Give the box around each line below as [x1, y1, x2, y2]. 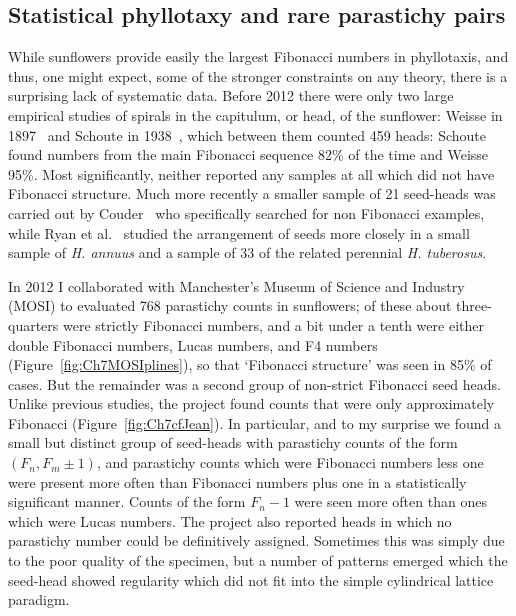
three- [456, 295, 492, 316]
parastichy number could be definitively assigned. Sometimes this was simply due [8, 530, 505, 551]
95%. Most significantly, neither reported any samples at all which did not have [8, 163, 495, 184]
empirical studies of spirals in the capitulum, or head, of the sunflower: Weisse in [8, 104, 503, 125]
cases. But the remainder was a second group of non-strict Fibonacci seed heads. [8, 373, 501, 394]
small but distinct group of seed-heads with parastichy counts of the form [8, 432, 458, 453]
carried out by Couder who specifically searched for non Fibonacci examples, [8, 202, 485, 223]
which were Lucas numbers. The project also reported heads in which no [8, 510, 452, 531]
